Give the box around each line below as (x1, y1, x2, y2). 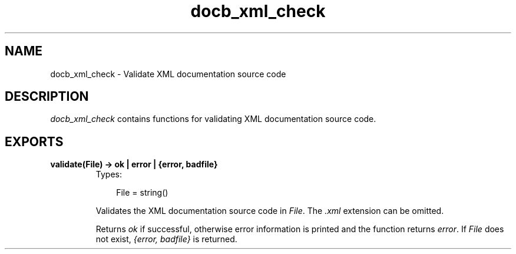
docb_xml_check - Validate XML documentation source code (50, 68, 286, 79)
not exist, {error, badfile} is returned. (95, 234, 237, 245)
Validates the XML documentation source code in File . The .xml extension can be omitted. (95, 206, 444, 216)
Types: (95, 169, 122, 180)
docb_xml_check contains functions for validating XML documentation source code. (50, 114, 376, 124)
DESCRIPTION (5, 89, 89, 104)
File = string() (116, 187, 168, 198)
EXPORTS (5, 134, 64, 149)
